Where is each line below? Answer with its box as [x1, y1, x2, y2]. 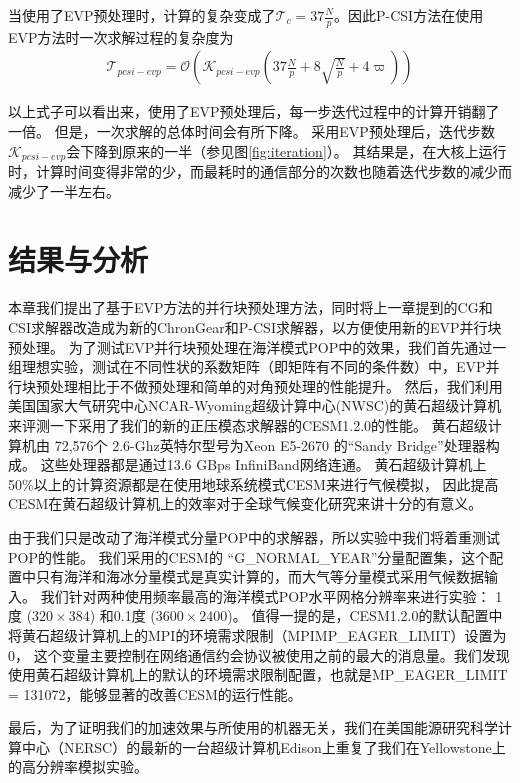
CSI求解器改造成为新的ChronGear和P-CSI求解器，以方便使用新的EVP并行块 [8, 317, 502, 337]
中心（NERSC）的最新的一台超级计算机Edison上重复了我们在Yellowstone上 [21, 736, 506, 757]
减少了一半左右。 [8, 180, 120, 201]
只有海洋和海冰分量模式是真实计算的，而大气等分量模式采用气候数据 [35, 566, 484, 587]
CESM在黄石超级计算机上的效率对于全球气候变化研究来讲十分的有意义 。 [8, 493, 483, 514]
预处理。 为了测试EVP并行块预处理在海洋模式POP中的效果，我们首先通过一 [8, 336, 507, 357]
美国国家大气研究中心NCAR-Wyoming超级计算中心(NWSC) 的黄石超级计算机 [8, 395, 502, 416]
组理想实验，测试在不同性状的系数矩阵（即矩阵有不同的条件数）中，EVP [8, 356, 486, 377]
